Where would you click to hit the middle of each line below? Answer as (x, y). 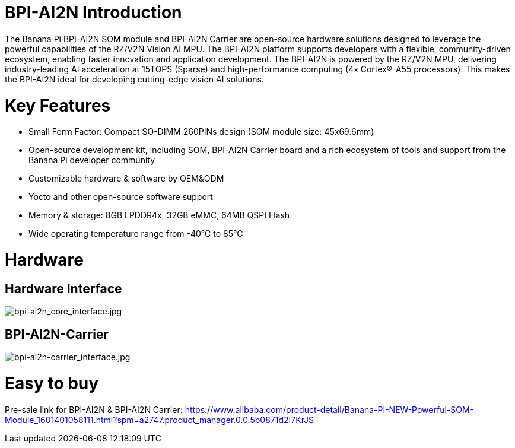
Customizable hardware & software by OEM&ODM (126, 179)
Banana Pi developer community (92, 160)
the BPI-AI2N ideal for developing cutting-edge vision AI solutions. (134, 79)
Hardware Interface (63, 288)
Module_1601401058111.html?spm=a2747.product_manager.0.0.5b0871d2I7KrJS (160, 420)
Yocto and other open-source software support (121, 197)
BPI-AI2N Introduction (93, 12)
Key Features (58, 105)
